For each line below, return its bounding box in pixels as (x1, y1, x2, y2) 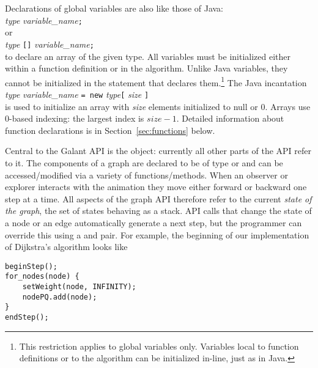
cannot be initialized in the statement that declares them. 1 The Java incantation (5, 74, 307, 89)
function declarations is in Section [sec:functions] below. (5, 123, 215, 136)
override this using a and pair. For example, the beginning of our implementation (5, 228, 309, 241)
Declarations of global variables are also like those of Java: (5, 2, 224, 14)
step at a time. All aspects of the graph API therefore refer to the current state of (5, 192, 312, 205)
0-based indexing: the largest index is (5, 112, 144, 125)
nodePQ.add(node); (22, 292, 97, 301)
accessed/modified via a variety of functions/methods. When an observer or (5, 168, 288, 181)
